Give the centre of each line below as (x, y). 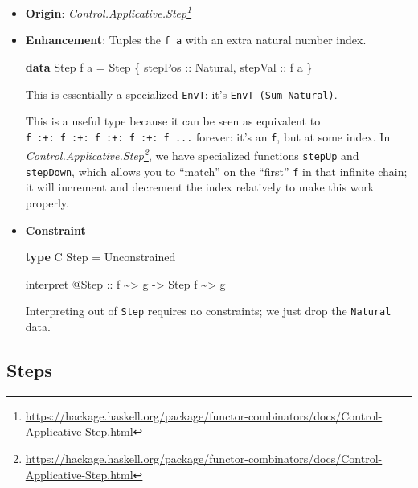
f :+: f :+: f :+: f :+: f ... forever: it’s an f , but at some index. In (208, 136)
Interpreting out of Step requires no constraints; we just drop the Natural (208, 311)
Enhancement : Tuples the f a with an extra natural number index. (196, 40)
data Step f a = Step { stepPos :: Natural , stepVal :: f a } (169, 66)
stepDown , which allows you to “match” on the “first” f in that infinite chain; (216, 171)
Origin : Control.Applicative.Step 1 (109, 12)
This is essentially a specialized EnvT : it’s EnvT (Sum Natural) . (181, 94)
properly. (47, 202)
